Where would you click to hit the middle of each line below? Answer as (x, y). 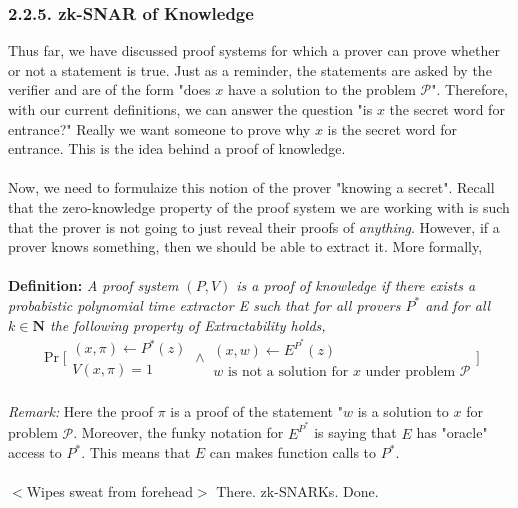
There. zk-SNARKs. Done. (297, 491)
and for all (458, 304)
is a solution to (403, 410)
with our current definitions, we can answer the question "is (190, 109)
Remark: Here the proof (80, 410)
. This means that (136, 452)
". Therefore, (469, 89)
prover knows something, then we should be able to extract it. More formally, (245, 246)
